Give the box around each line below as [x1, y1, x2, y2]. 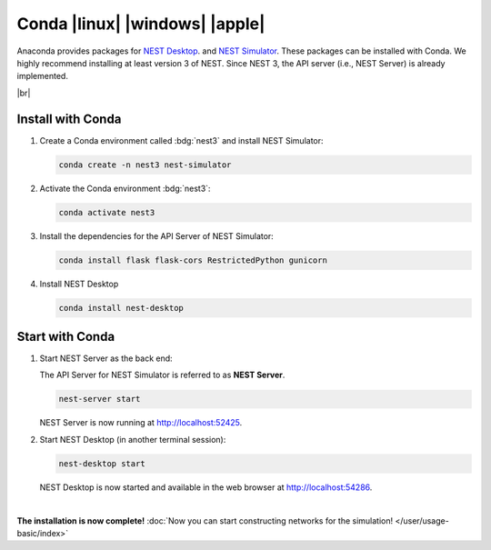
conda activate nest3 [58, 207, 155, 217]
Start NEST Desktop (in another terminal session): [39, 434, 226, 445]
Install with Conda [16, 111, 122, 126]
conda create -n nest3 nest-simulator [58, 159, 232, 170]
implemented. [16, 71, 68, 82]
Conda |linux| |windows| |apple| [16, 14, 266, 34]
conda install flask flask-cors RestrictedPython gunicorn [58, 255, 327, 265]
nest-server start [58, 394, 141, 405]
